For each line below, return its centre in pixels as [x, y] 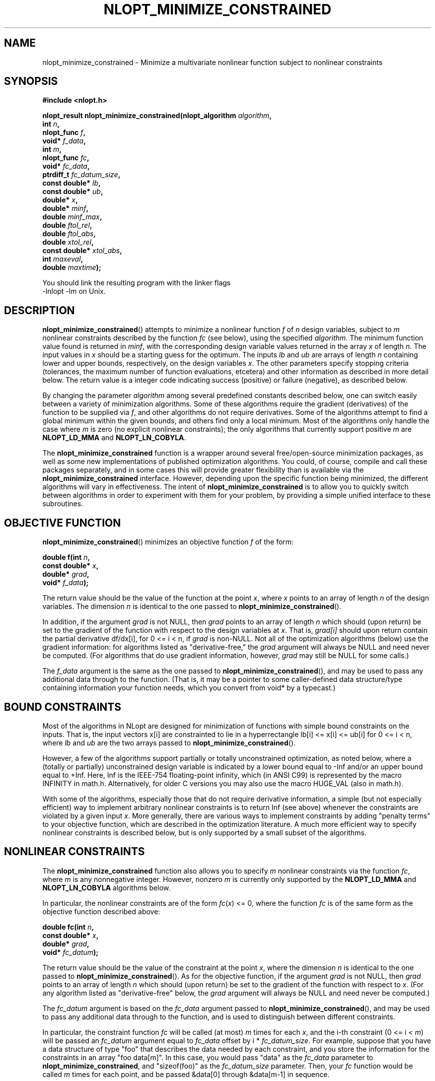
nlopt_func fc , [66, 158]
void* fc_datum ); [71, 952]
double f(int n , [66, 557]
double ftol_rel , [67, 225]
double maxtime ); [72, 268]
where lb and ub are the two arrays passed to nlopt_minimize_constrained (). [169, 743]
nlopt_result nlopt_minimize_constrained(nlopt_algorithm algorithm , [157, 116]
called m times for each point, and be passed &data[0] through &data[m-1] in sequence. [186, 1074]
